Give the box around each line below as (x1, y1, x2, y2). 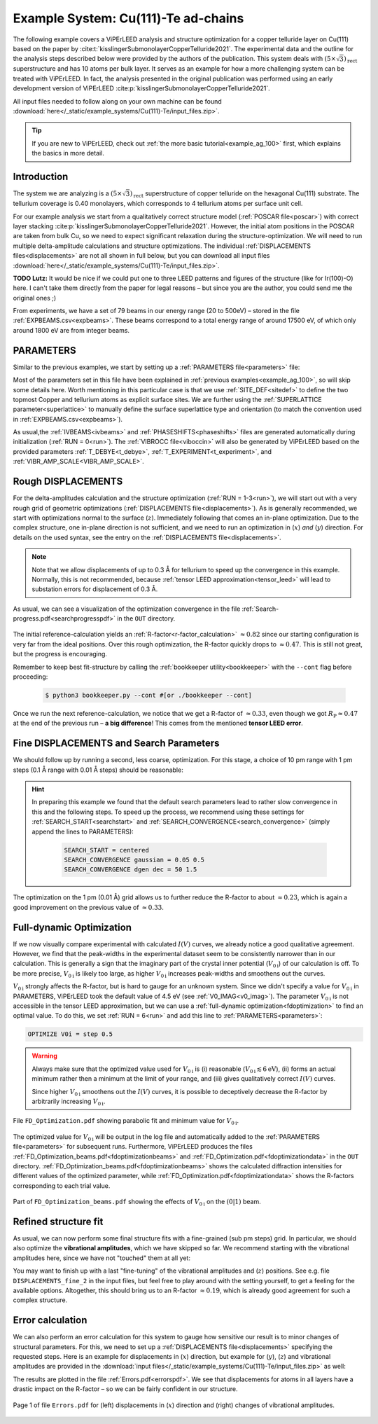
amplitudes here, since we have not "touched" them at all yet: (13, 1254, 190, 1262)
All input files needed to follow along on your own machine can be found (13, 97, 222, 105)
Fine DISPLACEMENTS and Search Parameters (13, 738, 220, 749)
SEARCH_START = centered (64, 846, 150, 854)
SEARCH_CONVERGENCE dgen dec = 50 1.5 (64, 866, 197, 873)
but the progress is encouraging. (13, 650, 108, 658)
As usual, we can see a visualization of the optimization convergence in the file (13, 604, 241, 613)
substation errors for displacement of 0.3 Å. (31, 585, 158, 593)
